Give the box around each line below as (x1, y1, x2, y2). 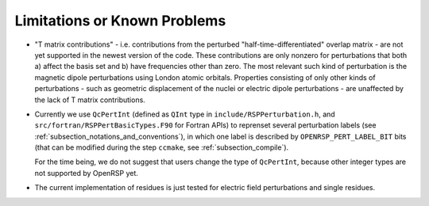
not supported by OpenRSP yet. (34, 168, 139, 177)
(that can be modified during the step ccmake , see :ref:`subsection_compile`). (34, 143, 289, 152)
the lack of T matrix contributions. (34, 95, 146, 105)
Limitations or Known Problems (14, 12, 226, 29)
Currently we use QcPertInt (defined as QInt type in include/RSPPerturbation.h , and (34, 109, 335, 119)
